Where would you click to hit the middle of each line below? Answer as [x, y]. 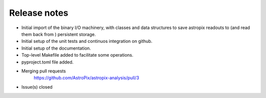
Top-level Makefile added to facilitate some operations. [77, 55]
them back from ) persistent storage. [59, 34]
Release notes [39, 13]
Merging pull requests [44, 71]
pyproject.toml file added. [48, 62]
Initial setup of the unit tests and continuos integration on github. [87, 41]
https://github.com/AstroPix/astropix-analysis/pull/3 [86, 78]
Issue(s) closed [37, 87]
